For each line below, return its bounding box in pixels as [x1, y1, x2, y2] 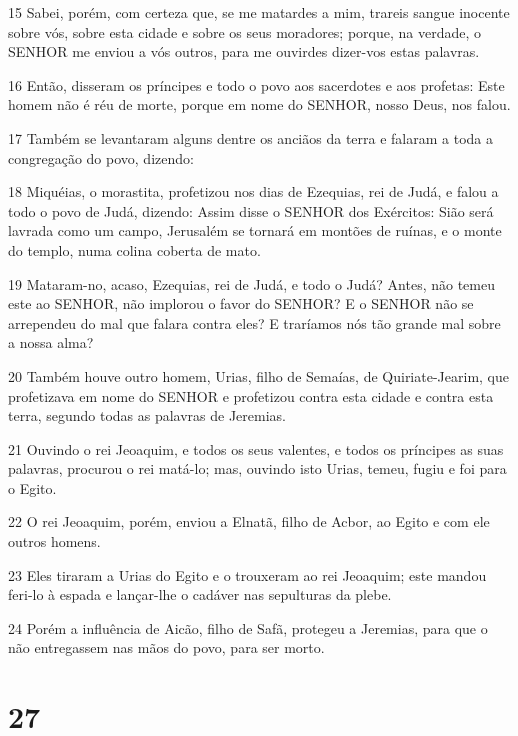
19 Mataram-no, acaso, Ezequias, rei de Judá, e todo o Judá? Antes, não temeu [8, 273, 495, 294]
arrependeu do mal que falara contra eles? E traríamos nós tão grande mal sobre [8, 312, 501, 333]
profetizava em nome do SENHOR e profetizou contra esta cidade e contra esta [8, 385, 494, 406]
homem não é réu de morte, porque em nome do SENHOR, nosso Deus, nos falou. [8, 94, 511, 115]
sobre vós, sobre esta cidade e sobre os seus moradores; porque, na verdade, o [8, 21, 482, 42]
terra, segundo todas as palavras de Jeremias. [8, 405, 286, 426]
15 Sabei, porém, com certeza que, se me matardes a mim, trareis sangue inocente [8, 2, 510, 22]
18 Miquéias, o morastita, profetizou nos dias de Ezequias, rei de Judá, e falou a [8, 181, 499, 202]
